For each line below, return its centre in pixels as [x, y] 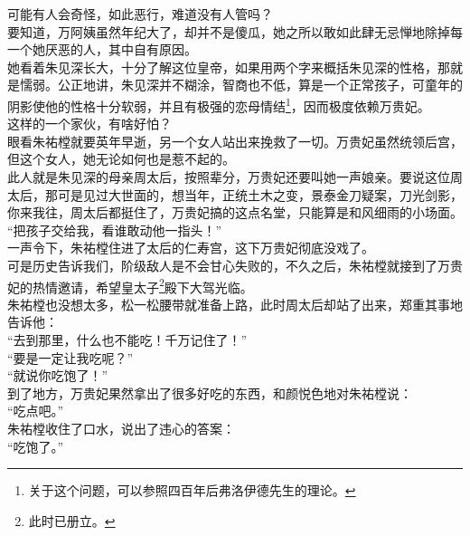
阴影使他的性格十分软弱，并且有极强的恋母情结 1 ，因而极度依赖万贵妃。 [219, 104]
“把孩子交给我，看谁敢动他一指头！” [115, 230]
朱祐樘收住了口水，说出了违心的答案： [121, 428]
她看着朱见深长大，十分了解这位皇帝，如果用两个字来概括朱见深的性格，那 [229, 67]
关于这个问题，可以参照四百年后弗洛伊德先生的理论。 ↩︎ [192, 490]
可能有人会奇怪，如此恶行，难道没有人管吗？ [140, 14]
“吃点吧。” [36, 411]
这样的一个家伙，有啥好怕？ [89, 124]
